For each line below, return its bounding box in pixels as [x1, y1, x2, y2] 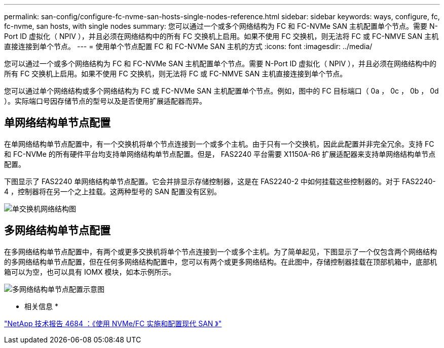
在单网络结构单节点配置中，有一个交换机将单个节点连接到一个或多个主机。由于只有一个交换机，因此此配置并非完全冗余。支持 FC [4, 139, 434, 148]
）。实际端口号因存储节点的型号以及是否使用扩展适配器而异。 [4, 97, 206, 105]
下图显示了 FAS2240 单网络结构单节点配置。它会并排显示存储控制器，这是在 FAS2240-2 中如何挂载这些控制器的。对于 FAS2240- [4, 177, 436, 186]
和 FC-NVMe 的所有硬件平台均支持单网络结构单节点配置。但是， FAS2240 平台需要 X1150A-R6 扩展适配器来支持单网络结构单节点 [4, 149, 436, 158]
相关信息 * [24, 301, 58, 311]
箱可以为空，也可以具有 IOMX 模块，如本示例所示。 [4, 267, 176, 276]
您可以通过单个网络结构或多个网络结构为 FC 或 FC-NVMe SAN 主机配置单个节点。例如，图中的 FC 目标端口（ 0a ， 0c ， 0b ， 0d [4, 86, 439, 95]
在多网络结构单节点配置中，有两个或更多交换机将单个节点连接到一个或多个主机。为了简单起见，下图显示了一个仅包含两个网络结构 [4, 247, 437, 256]
